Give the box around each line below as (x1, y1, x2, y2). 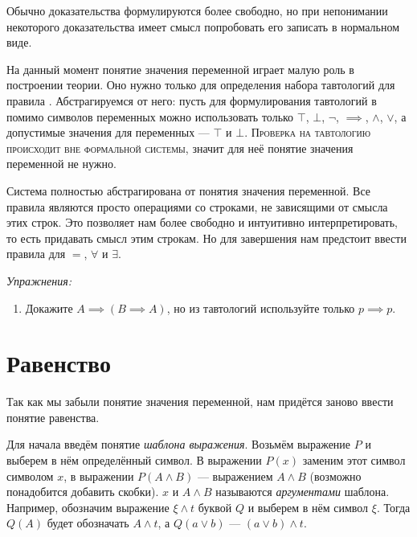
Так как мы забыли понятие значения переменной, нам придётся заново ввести (6, 393, 394, 410)
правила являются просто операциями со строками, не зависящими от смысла (6, 198, 388, 215)
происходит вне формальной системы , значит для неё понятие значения (6, 139, 354, 156)
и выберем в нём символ (247, 498, 369, 515)
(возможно (309, 467, 362, 484)
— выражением (197, 467, 273, 484)
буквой (198, 498, 232, 515)
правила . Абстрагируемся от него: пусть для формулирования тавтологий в (6, 92, 377, 109)
